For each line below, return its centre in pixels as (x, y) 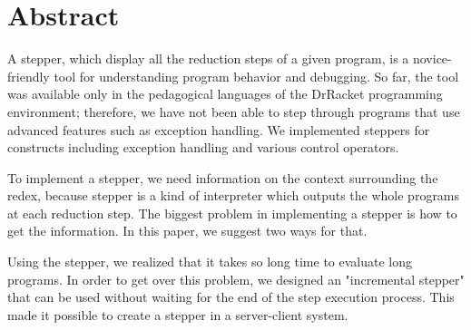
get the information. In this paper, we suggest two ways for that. (187, 231)
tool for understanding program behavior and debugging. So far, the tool (256, 76)
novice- (432, 58)
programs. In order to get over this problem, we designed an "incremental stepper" (236, 279)
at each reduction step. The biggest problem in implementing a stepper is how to (232, 213)
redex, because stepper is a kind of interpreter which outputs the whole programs (234, 195)
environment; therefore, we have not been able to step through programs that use (234, 111)
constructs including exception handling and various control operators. (203, 147)
